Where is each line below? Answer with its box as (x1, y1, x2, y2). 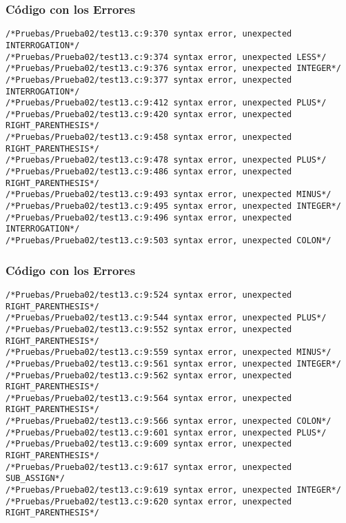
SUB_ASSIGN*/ (6, 473, 65, 484)
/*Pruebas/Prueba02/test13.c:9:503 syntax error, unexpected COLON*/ (6, 236, 332, 246)
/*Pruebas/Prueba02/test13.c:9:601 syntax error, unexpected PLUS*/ (6, 427, 327, 438)
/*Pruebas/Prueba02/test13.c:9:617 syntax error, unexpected (6, 462, 292, 472)
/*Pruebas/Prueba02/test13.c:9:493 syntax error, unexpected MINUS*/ (6, 189, 332, 200)
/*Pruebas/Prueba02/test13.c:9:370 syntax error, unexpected (6, 29, 292, 39)
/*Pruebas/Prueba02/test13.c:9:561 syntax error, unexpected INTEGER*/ (6, 358, 341, 369)
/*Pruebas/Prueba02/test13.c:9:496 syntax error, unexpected (6, 212, 292, 223)
